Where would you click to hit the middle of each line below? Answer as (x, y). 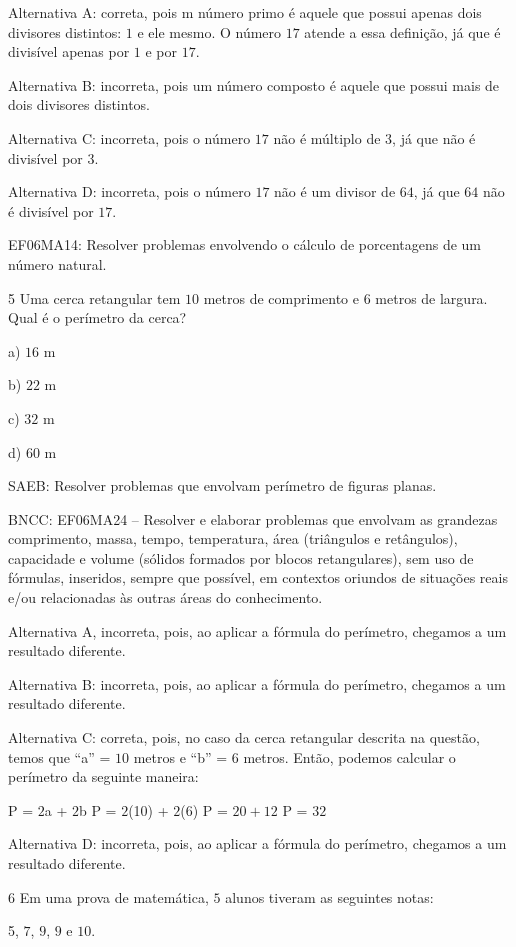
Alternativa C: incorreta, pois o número (129, 137)
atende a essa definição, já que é (402, 31)
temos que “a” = (59, 756)
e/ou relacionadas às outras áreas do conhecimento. (165, 597)
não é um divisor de (335, 191)
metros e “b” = (180, 756)
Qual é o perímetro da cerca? (97, 317)
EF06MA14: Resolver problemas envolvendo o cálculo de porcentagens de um (245, 244)
